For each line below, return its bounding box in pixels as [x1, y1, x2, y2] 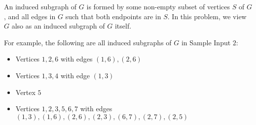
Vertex [15, 87, 36, 97]
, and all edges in [4, 11, 56, 21]
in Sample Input [181, 37, 231, 47]
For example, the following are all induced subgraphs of [4, 37, 172, 47]
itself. [114, 21, 132, 31]
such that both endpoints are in [65, 11, 161, 21]
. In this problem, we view [167, 11, 247, 21]
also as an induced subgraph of [11, 21, 105, 31]
